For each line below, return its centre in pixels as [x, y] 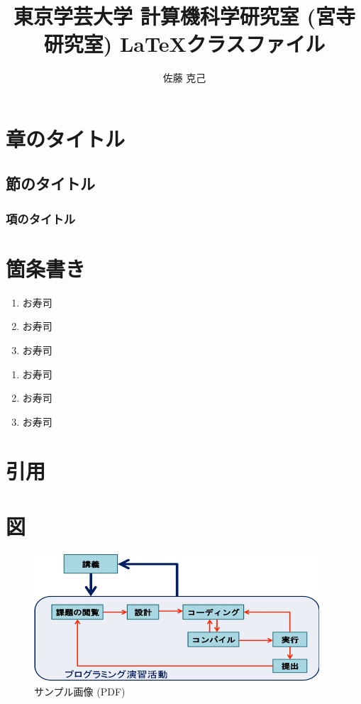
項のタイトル [41, 218]
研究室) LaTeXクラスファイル [184, 44]
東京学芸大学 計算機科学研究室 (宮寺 [184, 16]
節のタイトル [50, 183]
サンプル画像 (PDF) [80, 691]
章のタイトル [66, 138]
